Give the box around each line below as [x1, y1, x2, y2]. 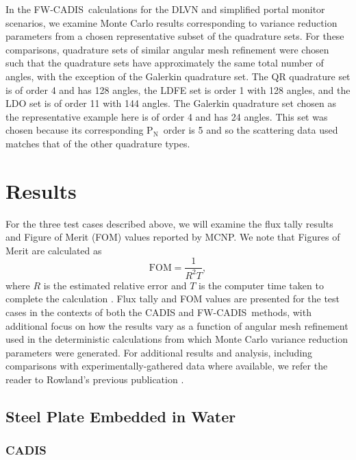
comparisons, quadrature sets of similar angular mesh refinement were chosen [5, 42, 329, 56]
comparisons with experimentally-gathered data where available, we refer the [5, 359, 328, 373]
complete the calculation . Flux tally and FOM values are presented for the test [5, 291, 340, 306]
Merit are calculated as [5, 243, 102, 257]
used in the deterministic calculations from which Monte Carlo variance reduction [5, 332, 348, 346]
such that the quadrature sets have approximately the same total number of [5, 56, 324, 70]
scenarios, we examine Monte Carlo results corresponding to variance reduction [5, 15, 338, 29]
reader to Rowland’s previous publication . [5, 372, 184, 386]
